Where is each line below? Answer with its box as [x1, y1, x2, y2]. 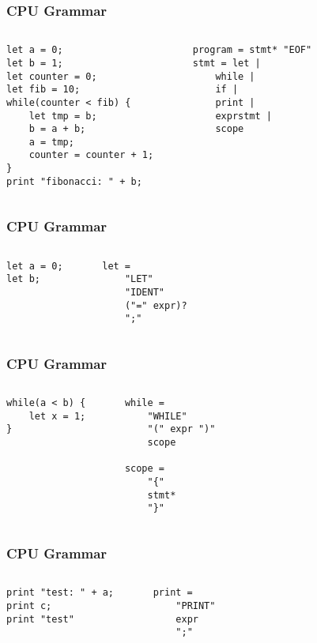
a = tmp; [28, 136, 74, 148]
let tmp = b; [28, 110, 97, 122]
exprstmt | [215, 110, 273, 122]
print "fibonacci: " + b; [6, 175, 142, 187]
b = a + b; [28, 123, 86, 135]
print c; [6, 600, 52, 611]
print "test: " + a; [6, 587, 115, 599]
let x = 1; [28, 410, 86, 422]
